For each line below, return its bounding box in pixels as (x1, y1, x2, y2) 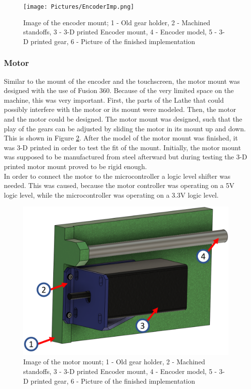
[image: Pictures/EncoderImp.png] (23, 3, 134, 10)
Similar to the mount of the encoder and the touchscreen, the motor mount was (4, 76, 240, 86)
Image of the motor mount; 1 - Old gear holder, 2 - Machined (23, 357, 206, 367)
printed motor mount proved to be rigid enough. (4, 161, 147, 171)
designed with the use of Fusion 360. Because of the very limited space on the (4, 85, 234, 95)
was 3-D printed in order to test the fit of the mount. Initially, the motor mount (4, 142, 241, 152)
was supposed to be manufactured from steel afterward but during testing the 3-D (4, 152, 247, 162)
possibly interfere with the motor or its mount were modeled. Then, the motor (4, 104, 236, 114)
